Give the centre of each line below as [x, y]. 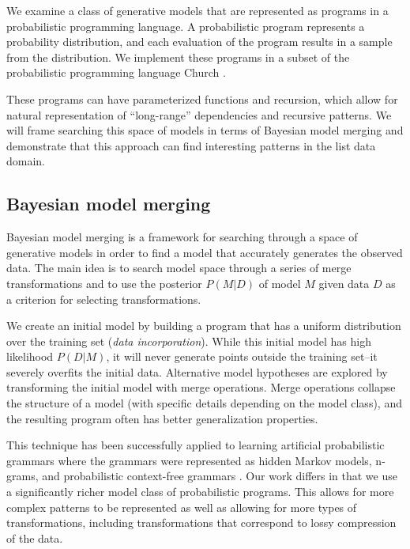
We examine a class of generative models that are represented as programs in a [197, 10]
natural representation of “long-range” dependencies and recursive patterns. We [199, 114]
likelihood [30, 356]
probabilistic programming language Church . [116, 72]
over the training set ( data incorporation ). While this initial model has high [189, 341]
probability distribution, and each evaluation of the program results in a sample [199, 42]
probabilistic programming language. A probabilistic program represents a [186, 26]
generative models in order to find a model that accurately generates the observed [205, 252]
